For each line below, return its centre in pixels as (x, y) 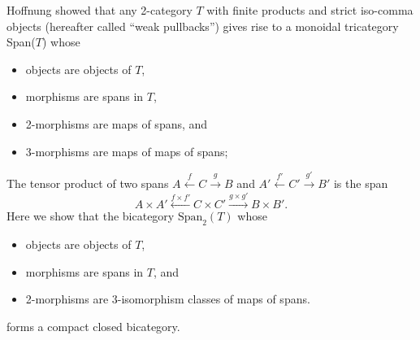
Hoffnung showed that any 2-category (100, 10)
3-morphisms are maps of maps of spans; (127, 151)
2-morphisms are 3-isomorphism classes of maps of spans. (168, 299)
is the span (361, 183)
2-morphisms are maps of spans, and (117, 123)
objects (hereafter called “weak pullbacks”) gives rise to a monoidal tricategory (203, 26)
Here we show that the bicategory (91, 216)
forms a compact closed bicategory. (93, 326)
